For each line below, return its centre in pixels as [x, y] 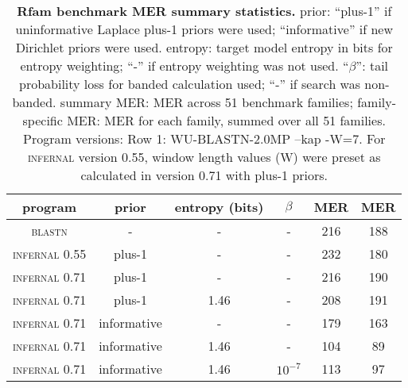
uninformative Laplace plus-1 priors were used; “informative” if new [204, 29]
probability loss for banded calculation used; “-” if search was [190, 84]
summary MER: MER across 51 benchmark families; [206, 102]
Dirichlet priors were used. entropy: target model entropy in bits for [204, 47]
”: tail [372, 65]
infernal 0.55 [50, 254]
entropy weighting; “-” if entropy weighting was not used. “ [185, 65]
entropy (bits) [219, 207]
